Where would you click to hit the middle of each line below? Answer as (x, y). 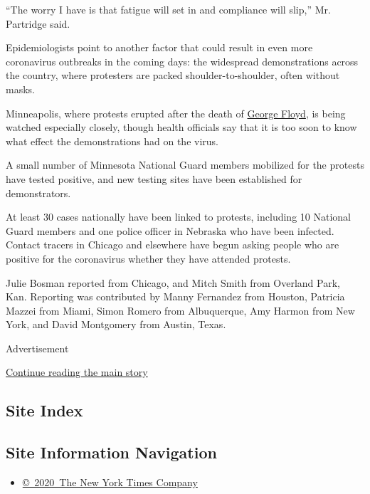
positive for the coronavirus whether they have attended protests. (148, 258)
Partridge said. (38, 23)
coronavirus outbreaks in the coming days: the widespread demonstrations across (182, 61)
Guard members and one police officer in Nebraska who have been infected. (170, 230)
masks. (20, 89)
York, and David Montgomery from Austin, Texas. (116, 324)
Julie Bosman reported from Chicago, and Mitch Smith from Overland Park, (173, 282)
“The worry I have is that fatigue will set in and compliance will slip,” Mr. (168, 9)
